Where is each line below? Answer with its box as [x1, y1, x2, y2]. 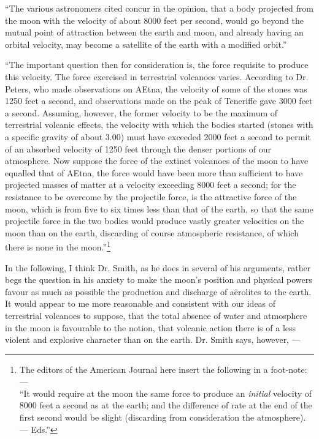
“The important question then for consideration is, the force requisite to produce [5, 58, 309, 71]
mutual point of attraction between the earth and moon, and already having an [5, 26, 304, 39]
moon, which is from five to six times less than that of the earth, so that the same [5, 202, 313, 215]
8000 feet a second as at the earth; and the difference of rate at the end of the [19, 399, 312, 411]
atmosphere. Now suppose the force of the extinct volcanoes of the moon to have [5, 154, 309, 167]
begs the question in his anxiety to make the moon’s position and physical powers [5, 273, 312, 286]
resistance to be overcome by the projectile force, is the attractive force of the [5, 190, 297, 203]
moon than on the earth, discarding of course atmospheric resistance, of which [5, 226, 299, 239]
